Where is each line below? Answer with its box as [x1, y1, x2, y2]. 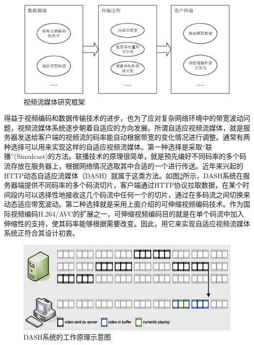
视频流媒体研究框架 [23, 96, 85, 107]
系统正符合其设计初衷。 [4, 228, 79, 238]
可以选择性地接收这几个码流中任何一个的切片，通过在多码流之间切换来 [24, 189, 250, 199]
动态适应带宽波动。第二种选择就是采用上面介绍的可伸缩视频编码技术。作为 [4, 199, 243, 209]
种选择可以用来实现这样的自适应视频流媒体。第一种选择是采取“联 [4, 141, 212, 151]
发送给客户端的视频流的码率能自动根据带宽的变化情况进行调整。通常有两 [17, 132, 250, 142]
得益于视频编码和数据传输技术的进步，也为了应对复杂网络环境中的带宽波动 [4, 113, 243, 123]
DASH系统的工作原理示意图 [23, 332, 111, 342]
